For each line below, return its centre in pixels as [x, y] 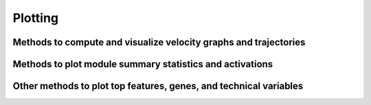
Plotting [35, 18]
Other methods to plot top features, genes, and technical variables [158, 86]
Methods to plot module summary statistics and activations [143, 64]
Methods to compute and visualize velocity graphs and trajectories [159, 42]
